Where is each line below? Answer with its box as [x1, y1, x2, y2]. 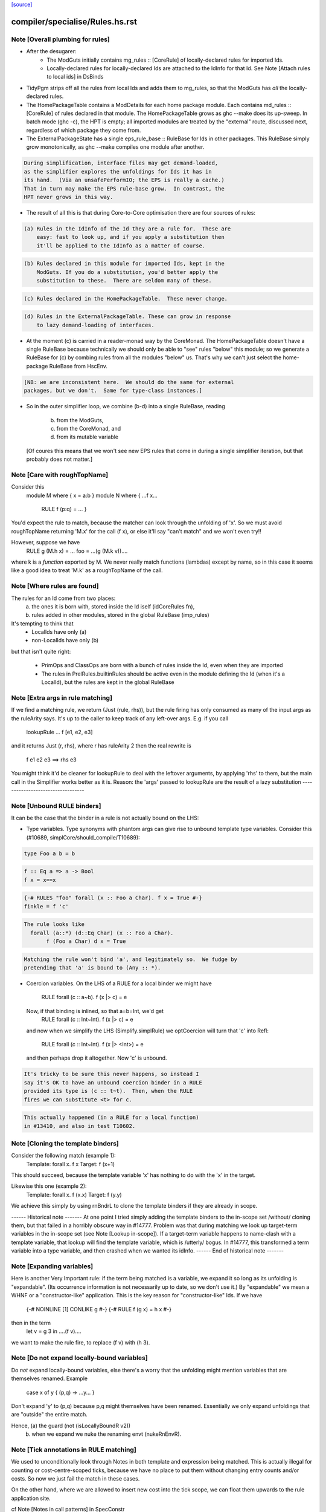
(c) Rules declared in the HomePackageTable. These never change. [24, 295, 228, 302]
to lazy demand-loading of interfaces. [36, 321, 155, 328]
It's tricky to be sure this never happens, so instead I [24, 1070, 199, 1078]
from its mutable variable [56, 433, 119, 441]
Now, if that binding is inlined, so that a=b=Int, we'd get [26, 1007, 164, 1014]
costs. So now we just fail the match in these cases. [11, 1475, 140, 1482]
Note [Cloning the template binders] [11, 1139, 119, 1147]
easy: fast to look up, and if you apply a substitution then [36, 233, 225, 241]
